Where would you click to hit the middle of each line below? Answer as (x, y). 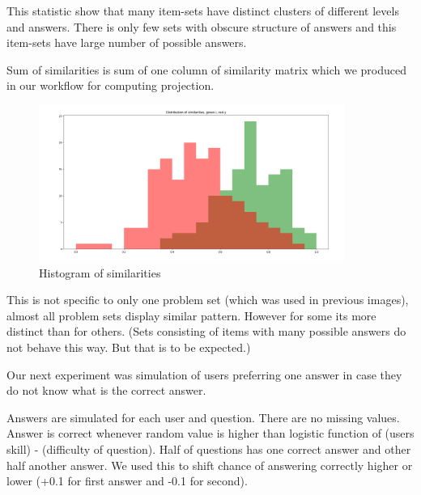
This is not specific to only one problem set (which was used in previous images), (208, 300)
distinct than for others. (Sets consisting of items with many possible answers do (206, 331)
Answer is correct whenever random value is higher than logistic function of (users (210, 433)
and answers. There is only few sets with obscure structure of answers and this (202, 26)
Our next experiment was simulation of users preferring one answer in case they (204, 374)
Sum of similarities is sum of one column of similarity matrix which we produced (207, 69)
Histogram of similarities (100, 272)
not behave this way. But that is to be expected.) (129, 347)
